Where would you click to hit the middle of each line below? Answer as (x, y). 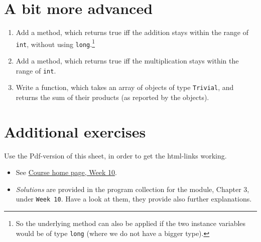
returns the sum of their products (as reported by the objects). (112, 97)
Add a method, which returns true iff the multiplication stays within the (127, 61)
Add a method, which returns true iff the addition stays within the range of (132, 32)
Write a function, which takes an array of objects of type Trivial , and (125, 87)
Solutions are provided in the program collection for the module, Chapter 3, (133, 189)
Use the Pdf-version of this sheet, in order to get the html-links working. (115, 155)
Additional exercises (75, 131)
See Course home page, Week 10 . (66, 172)
